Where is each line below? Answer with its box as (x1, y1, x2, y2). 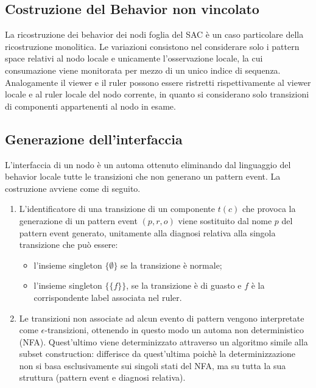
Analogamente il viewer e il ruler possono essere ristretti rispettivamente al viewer (5, 76, 311, 88)
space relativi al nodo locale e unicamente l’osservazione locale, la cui (5, 52, 263, 65)
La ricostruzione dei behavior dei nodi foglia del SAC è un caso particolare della (5, 28, 304, 41)
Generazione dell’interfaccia (5, 129, 183, 148)
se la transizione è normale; (121, 258, 222, 271)
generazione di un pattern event (19, 214, 138, 227)
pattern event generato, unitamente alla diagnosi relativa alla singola (19, 226, 276, 239)
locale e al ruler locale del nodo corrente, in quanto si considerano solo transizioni (5, 88, 309, 101)
